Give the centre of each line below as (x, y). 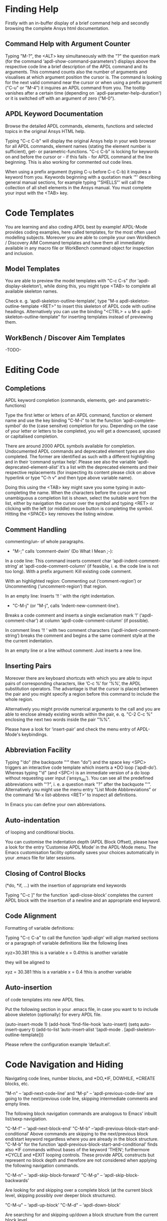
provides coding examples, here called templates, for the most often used (81, 232)
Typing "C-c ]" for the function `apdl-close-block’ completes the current (79, 895)
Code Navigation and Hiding (64, 1064)
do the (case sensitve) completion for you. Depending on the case (90, 426)
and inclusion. (19, 253)
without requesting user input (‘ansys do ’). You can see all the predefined (79, 779)
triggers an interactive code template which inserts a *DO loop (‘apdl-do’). (81, 767)
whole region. (19, 699)
